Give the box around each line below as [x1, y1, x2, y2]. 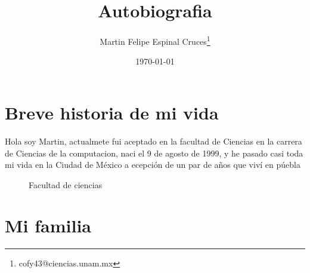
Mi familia [5, 213, 91, 238]
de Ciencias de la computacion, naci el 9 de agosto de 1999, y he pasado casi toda [5, 146, 303, 159]
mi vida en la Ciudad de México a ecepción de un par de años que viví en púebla [5, 158, 300, 171]
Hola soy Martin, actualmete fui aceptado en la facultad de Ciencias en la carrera [5, 134, 302, 147]
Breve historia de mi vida [5, 100, 219, 124]
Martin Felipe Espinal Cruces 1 [100, 33, 210, 47]
